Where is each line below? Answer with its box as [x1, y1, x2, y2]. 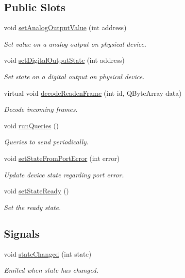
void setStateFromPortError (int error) [4, 153, 120, 163]
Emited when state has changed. [4, 265, 99, 275]
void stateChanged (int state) [4, 248, 92, 259]
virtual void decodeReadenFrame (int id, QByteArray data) [4, 87, 182, 98]
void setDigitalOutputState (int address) [4, 55, 125, 65]
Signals [4, 226, 40, 241]
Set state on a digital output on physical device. [4, 71, 145, 81]
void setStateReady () [4, 186, 69, 196]
